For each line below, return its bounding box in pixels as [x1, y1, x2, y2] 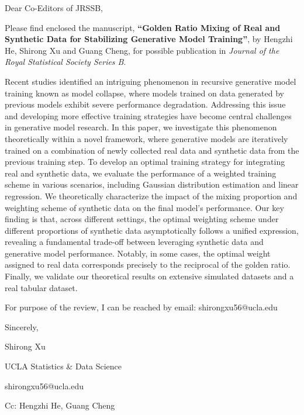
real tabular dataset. [5, 281, 78, 293]
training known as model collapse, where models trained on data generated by [5, 87, 284, 99]
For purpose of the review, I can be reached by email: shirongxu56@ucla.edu [5, 301, 278, 313]
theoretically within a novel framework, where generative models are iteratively [5, 132, 288, 144]
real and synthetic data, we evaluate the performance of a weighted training [5, 167, 277, 179]
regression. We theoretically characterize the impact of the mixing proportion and [5, 189, 298, 202]
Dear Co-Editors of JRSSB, [5, 2, 103, 13]
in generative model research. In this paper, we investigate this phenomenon [5, 121, 277, 133]
